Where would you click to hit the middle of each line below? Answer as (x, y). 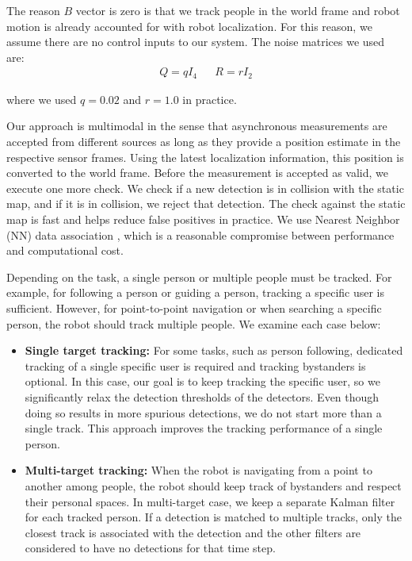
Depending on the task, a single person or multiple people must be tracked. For (199, 277)
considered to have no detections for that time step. (150, 548)
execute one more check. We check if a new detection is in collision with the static (205, 188)
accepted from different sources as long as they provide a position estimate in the (204, 142)
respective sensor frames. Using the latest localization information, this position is (205, 157)
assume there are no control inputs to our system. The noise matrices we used (196, 42)
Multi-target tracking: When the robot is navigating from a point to (198, 470)
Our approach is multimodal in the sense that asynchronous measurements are (197, 126)
